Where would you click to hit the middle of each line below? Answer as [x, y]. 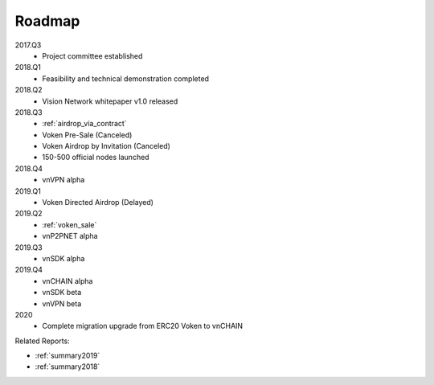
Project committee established [92, 55]
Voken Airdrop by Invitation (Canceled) [106, 146]
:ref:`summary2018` [68, 367]
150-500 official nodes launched [96, 158]
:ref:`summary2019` [68, 356]
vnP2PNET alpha [70, 236]
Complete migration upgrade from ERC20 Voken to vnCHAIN [143, 326]
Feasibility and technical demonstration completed [125, 78]
